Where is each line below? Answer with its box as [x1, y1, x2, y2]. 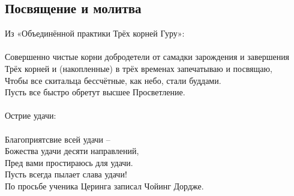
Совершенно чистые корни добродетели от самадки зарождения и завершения [5, 50, 290, 63]
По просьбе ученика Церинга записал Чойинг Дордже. [5, 179, 204, 192]
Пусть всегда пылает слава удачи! [5, 168, 127, 180]
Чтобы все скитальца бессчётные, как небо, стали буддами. [5, 74, 221, 86]
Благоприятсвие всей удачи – [5, 132, 110, 145]
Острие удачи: [5, 109, 56, 122]
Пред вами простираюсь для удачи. [5, 156, 133, 168]
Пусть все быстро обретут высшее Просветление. [5, 86, 185, 98]
